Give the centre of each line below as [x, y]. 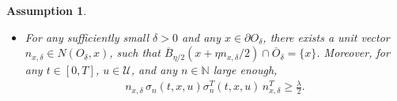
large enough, [245, 70]
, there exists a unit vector [326, 37]
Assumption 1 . [47, 10]
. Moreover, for [353, 52]
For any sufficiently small [87, 37]
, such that [135, 52]
